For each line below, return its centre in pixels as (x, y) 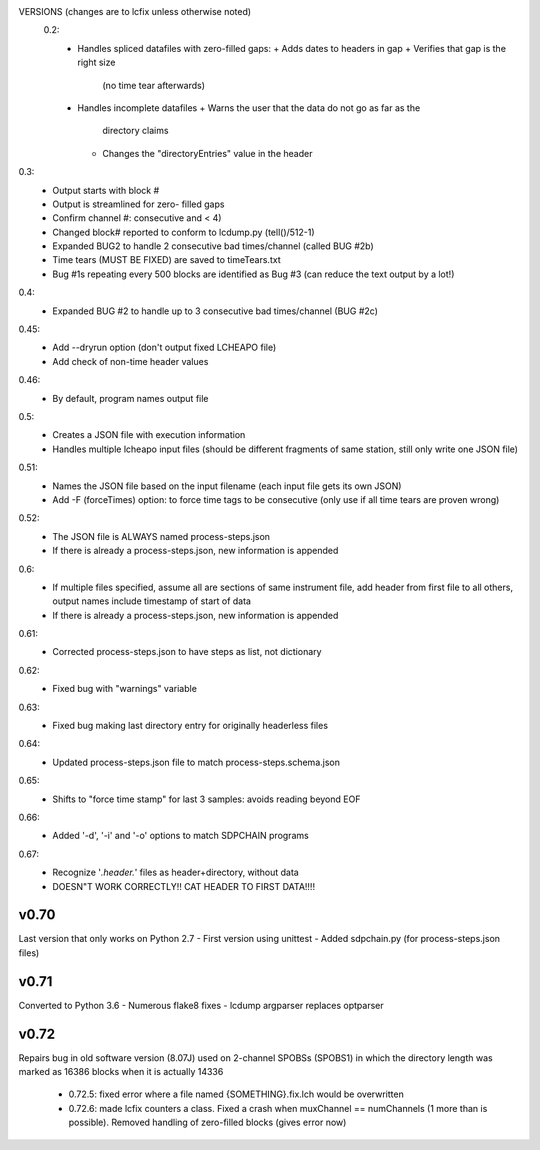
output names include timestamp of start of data (152, 601)
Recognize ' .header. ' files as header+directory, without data (175, 872)
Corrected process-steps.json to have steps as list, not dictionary (187, 652)
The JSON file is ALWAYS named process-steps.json (161, 536)
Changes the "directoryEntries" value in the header (207, 153)
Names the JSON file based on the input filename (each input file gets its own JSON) (227, 486)
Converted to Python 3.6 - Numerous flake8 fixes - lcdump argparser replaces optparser (201, 1005)
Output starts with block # (106, 190)
